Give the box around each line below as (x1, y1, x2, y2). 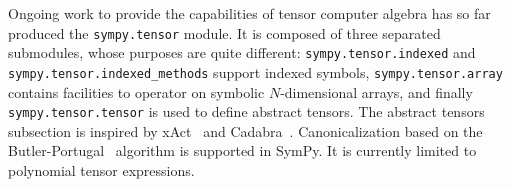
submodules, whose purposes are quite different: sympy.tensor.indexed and (8, 42, 476, 63)
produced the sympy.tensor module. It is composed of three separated (8, 22, 441, 43)
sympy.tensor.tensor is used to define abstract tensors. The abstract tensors (8, 101, 485, 122)
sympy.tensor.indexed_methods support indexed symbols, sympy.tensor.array (8, 61, 503, 82)
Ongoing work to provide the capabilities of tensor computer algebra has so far (8, 3, 491, 23)
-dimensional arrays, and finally (280, 81, 473, 102)
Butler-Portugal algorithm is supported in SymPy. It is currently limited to (8, 140, 477, 161)
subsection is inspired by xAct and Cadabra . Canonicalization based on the (8, 120, 483, 141)
